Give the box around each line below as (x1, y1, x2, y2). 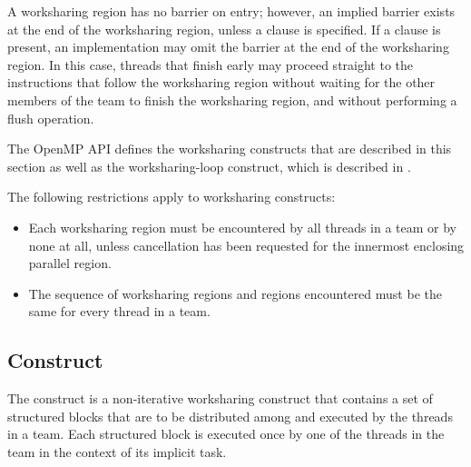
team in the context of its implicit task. (7, 442, 227, 461)
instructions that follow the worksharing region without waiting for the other (7, 73, 436, 92)
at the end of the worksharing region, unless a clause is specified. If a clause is (7, 19, 441, 38)
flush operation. (7, 108, 94, 127)
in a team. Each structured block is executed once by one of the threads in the (7, 424, 445, 443)
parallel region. (28, 253, 112, 273)
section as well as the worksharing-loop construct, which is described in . (7, 156, 411, 175)
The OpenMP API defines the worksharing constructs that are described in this (7, 139, 452, 158)
